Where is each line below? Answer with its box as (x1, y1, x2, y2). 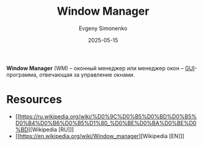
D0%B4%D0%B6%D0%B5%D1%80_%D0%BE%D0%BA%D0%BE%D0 (15, 119, 197, 126)
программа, (6, 71, 38, 78)
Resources (6, 93, 63, 107)
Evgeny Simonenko (79, 25, 128, 32)
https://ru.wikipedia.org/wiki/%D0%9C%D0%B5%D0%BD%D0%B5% (19, 112, 197, 120)
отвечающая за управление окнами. (39, 71, 135, 78)
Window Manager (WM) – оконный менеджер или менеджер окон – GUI (6, 64, 195, 72)
